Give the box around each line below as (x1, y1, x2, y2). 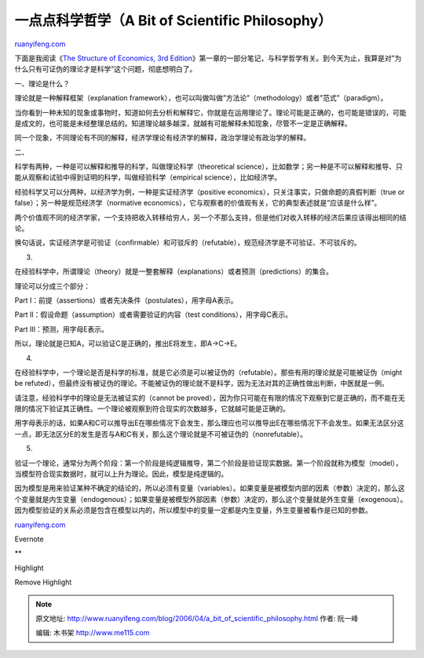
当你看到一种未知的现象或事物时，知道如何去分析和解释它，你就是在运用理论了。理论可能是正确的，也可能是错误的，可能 (14, 107, 407, 117)
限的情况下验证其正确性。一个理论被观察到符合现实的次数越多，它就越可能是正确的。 (14, 404, 290, 413)
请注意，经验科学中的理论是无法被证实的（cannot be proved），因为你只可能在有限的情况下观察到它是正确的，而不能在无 (14, 393, 406, 402)
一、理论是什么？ (14, 78, 70, 88)
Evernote (14, 534, 44, 543)
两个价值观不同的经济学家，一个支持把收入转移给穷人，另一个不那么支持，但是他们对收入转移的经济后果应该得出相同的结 (14, 213, 407, 222)
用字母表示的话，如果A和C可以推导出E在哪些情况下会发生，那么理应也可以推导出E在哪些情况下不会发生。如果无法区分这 (14, 418, 404, 427)
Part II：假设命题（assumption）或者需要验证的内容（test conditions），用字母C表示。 (14, 310, 293, 319)
